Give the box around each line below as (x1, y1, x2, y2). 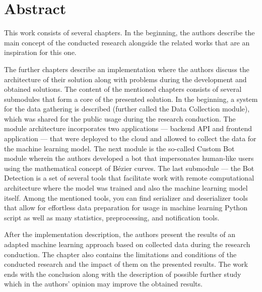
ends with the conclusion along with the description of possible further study (4, 268, 241, 279)
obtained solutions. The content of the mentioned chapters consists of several (4, 84, 242, 94)
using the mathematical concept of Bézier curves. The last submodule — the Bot (4, 162, 254, 173)
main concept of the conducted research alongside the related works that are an (4, 37, 250, 47)
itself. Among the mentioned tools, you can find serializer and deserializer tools (4, 192, 248, 203)
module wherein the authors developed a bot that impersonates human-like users (4, 153, 254, 163)
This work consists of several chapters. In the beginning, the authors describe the (4, 27, 255, 38)
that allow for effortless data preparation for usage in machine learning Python (4, 202, 247, 213)
